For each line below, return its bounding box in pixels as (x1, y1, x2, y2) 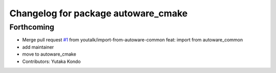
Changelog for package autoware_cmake (9, 8, 188, 19)
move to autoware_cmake (22, 51, 77, 57)
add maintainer (22, 44, 54, 50)
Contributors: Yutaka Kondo (22, 58, 81, 64)
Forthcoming (9, 22, 55, 32)
